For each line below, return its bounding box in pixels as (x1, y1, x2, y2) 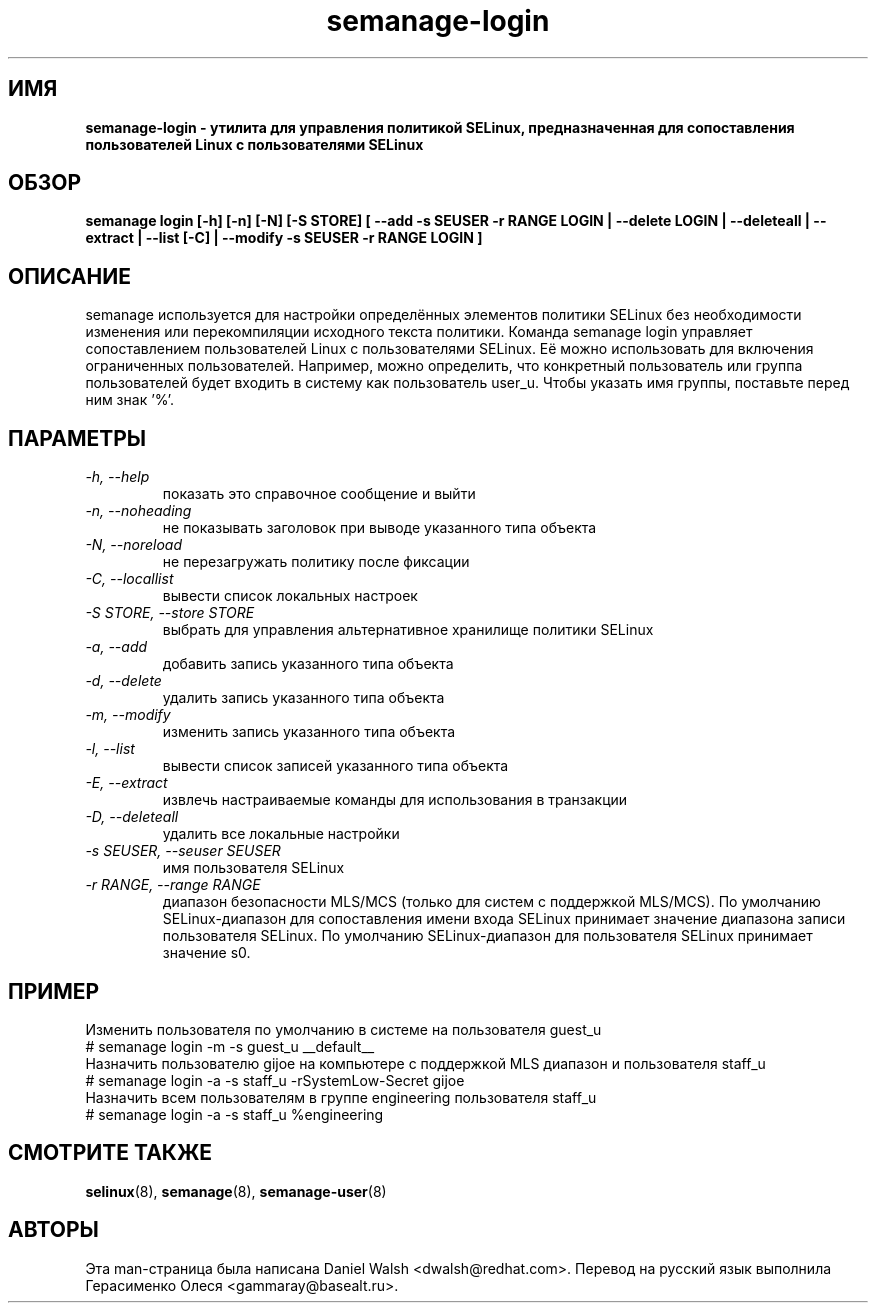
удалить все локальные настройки (162, 825, 400, 843)
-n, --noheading (85, 502, 192, 520)
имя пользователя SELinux (162, 859, 345, 877)
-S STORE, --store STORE (85, 604, 255, 622)
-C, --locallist (85, 570, 174, 588)
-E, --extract (85, 774, 168, 792)
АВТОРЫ (8, 1217, 99, 1243)
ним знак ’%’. (85, 391, 174, 409)
